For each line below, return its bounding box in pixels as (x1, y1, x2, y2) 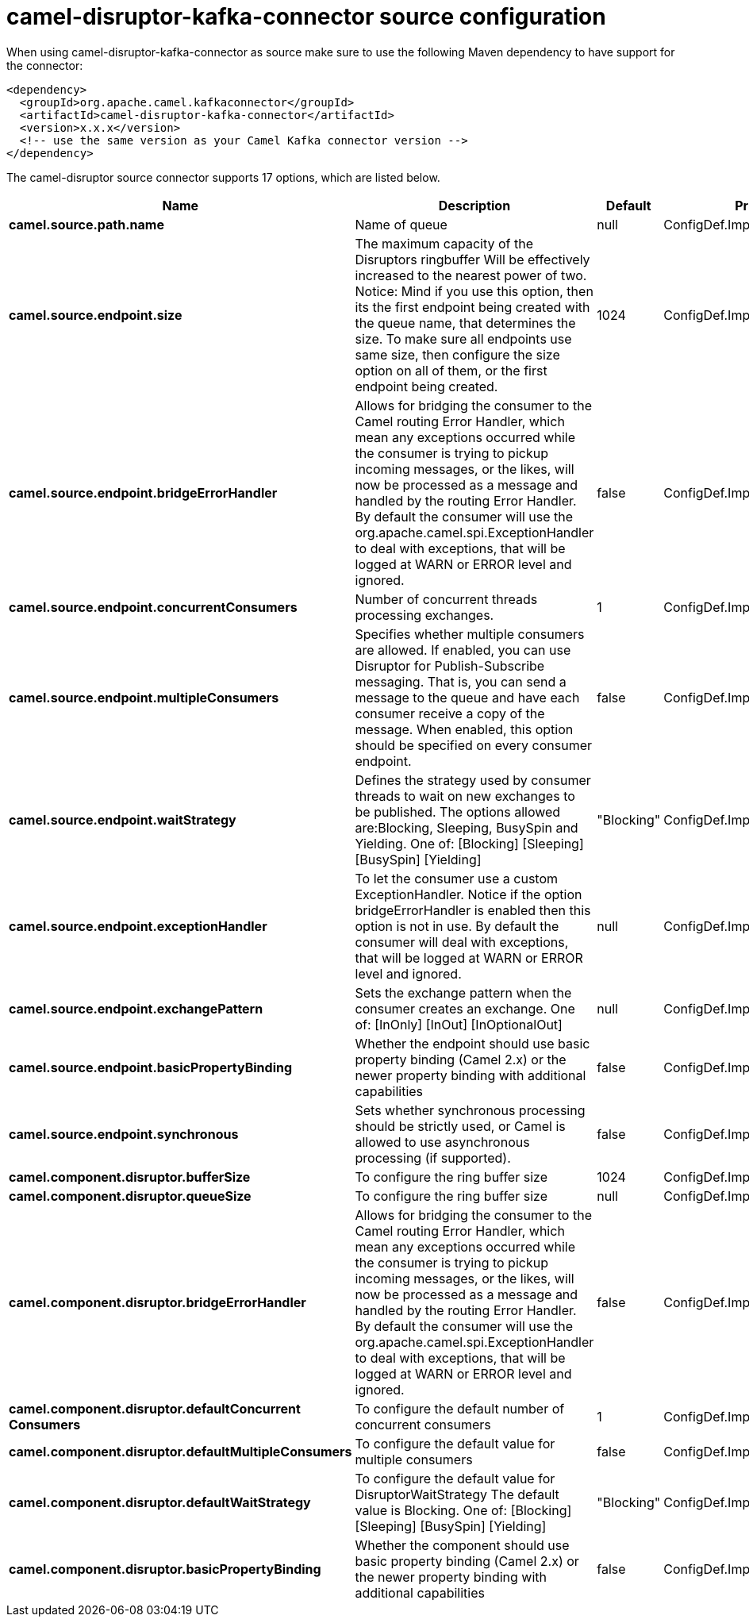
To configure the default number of (355, 1400, 565, 1417)
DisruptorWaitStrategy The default (355, 1486, 559, 1502)
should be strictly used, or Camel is (355, 1117, 566, 1134)
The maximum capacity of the (355, 235, 534, 252)
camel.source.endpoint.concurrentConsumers (9, 598, 298, 615)
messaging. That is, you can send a (355, 673, 567, 690)
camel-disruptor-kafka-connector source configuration (6, 3, 606, 30)
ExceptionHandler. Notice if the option (355, 886, 582, 902)
